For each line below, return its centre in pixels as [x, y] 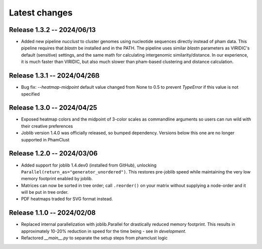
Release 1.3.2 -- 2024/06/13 [52, 30]
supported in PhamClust [45, 140]
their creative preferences [47, 126]
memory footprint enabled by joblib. [57, 179]
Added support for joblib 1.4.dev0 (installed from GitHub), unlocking [89, 165]
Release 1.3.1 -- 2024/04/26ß [54, 76]
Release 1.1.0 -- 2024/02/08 [52, 213]
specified [30, 94]
